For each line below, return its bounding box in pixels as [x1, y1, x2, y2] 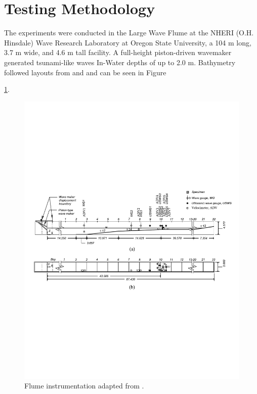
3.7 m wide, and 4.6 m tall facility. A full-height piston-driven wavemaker [4, 47, 232, 58]
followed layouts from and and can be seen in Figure [4, 67, 166, 77]
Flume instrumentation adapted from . [24, 380, 144, 391]
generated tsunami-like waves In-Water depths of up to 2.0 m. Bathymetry [4, 57, 236, 67]
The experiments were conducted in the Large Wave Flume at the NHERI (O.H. [4, 27, 254, 38]
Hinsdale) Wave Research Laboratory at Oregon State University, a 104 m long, [4, 37, 251, 47]
